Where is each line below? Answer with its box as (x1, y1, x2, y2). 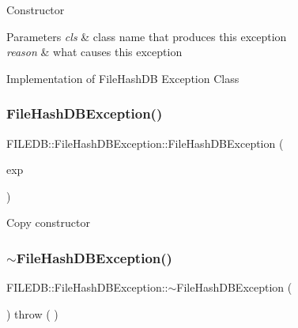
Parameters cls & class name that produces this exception (6, 28, 287, 44)
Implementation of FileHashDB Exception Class (6, 70, 240, 86)
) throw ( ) (6, 305, 58, 322)
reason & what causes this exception (6, 43, 183, 60)
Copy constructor (6, 214, 90, 231)
